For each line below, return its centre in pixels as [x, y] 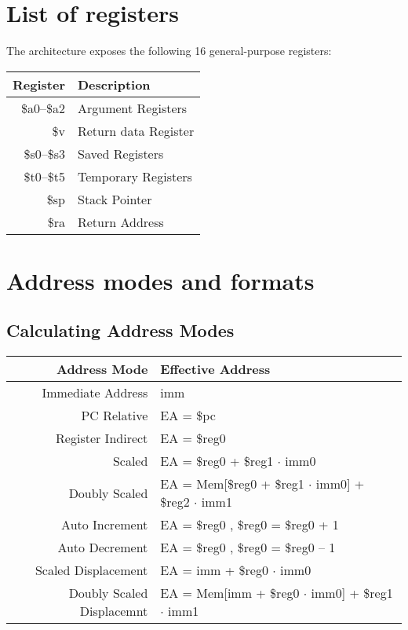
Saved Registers [120, 153]
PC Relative [115, 416]
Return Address [120, 222]
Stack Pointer [115, 199]
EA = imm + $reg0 [214, 570]
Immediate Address [95, 393]
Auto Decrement [103, 548]
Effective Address [215, 369]
